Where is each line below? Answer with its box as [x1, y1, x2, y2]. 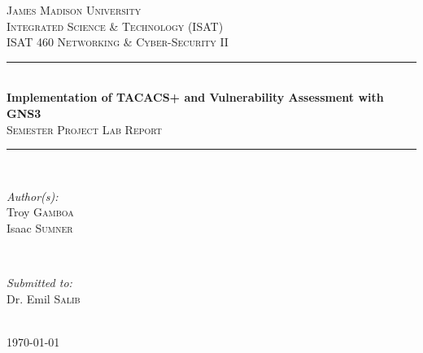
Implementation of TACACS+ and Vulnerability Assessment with [7, 89, 384, 106]
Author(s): [7, 187, 59, 204]
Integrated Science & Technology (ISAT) [7, 17, 224, 34]
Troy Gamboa [7, 203, 74, 220]
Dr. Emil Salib [7, 290, 81, 307]
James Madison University [7, 2, 142, 18]
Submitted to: [7, 274, 72, 291]
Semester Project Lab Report [7, 120, 163, 137]
